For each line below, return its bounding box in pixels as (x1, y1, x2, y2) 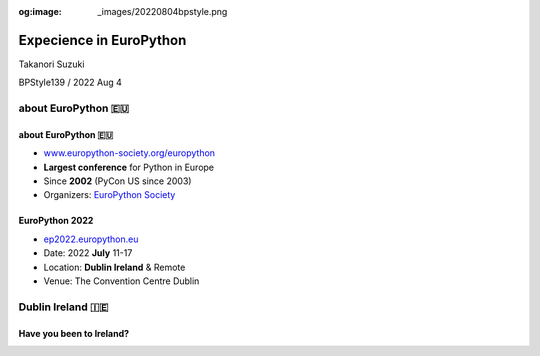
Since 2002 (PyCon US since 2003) (43, 175, 192, 187)
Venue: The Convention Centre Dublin (43, 275, 200, 287)
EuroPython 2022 (18, 215, 94, 227)
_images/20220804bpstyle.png (97, 6, 228, 17)
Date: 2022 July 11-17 (43, 247, 133, 259)
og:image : (18, 6, 62, 17)
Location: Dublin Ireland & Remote (43, 261, 186, 273)
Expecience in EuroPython (18, 31, 187, 49)
